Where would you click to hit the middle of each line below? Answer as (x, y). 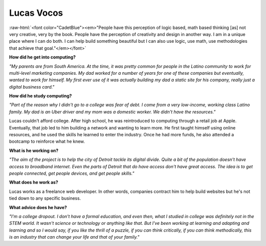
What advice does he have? (38, 207)
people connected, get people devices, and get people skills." (72, 173)
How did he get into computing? (42, 57)
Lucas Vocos (36, 13)
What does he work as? (34, 183)
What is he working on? (34, 151)
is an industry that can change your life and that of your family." (74, 237)
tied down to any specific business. (45, 198)
